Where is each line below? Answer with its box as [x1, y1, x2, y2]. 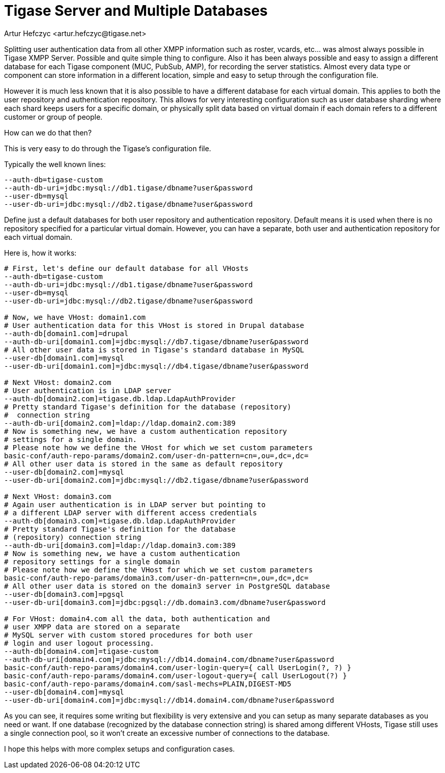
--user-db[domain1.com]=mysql [4, 353, 125, 362]
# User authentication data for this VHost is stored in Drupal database [4, 321, 305, 329]
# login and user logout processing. [4, 639, 155, 647]
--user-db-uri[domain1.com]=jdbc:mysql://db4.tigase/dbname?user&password [4, 362, 309, 370]
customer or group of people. [4, 112, 103, 121]
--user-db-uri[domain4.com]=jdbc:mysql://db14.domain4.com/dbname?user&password [4, 696, 335, 704]
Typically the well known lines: [4, 159, 106, 169]
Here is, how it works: [4, 248, 77, 257]
